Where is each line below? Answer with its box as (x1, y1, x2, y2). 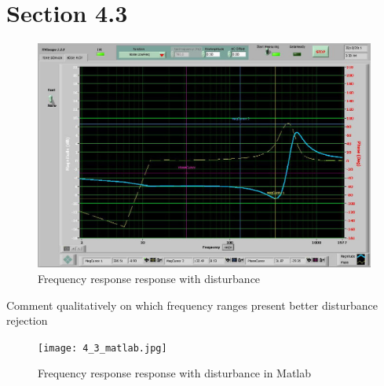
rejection (6, 312, 48, 329)
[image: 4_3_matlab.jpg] (38, 342, 167, 354)
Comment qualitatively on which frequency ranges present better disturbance (6, 296, 378, 313)
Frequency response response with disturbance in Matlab (38, 365, 312, 381)
